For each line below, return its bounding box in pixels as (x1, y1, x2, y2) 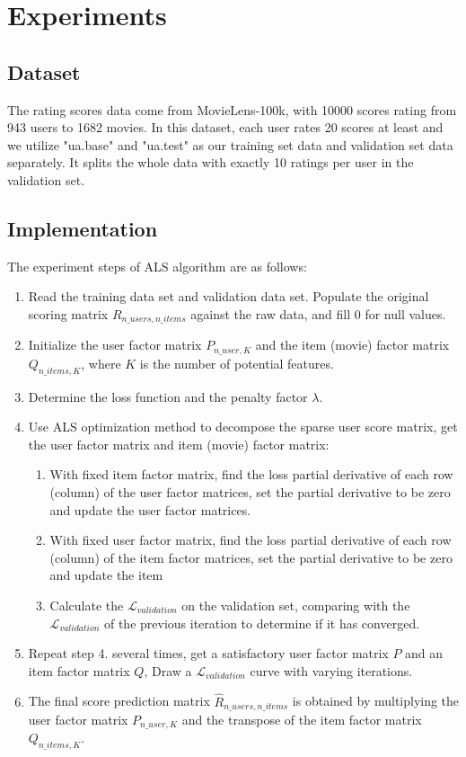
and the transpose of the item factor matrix (181, 710, 422, 729)
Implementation (7, 214, 158, 242)
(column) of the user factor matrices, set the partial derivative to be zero (49, 483, 451, 502)
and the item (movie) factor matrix (255, 335, 450, 354)
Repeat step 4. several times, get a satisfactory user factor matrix (28, 644, 389, 663)
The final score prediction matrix (28, 691, 210, 710)
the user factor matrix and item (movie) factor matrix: (28, 434, 330, 453)
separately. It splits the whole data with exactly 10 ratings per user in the (7, 153, 414, 172)
